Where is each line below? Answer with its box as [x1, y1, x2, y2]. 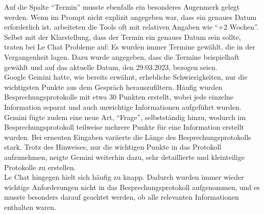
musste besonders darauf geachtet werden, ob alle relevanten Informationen [4, 192, 239, 202]
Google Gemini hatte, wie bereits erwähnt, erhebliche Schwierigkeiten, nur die [4, 72, 248, 82]
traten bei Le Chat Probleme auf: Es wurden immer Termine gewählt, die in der [4, 41, 255, 52]
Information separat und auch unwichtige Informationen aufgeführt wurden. [4, 101, 242, 112]
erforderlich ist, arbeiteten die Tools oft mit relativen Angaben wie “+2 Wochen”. [4, 21, 259, 32]
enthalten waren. [4, 201, 56, 212]
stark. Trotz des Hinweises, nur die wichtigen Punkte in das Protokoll [4, 141, 222, 152]
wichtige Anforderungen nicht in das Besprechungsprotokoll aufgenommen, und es [4, 181, 260, 192]
